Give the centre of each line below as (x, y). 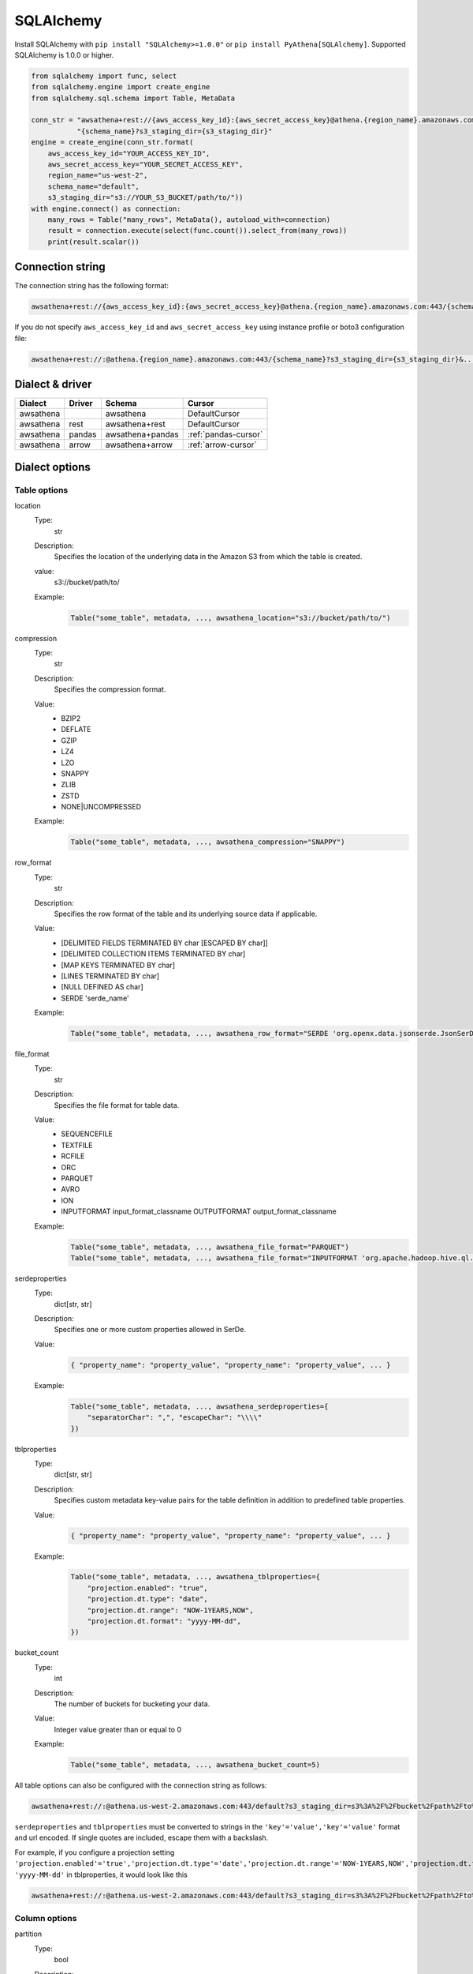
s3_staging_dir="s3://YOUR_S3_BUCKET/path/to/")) (145, 198)
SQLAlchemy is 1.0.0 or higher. (64, 54)
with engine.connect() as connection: (106, 208)
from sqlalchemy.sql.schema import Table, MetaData (133, 98)
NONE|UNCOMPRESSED (101, 807)
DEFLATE (76, 730)
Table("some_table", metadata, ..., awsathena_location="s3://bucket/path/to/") (231, 617)
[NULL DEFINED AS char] (102, 987)
